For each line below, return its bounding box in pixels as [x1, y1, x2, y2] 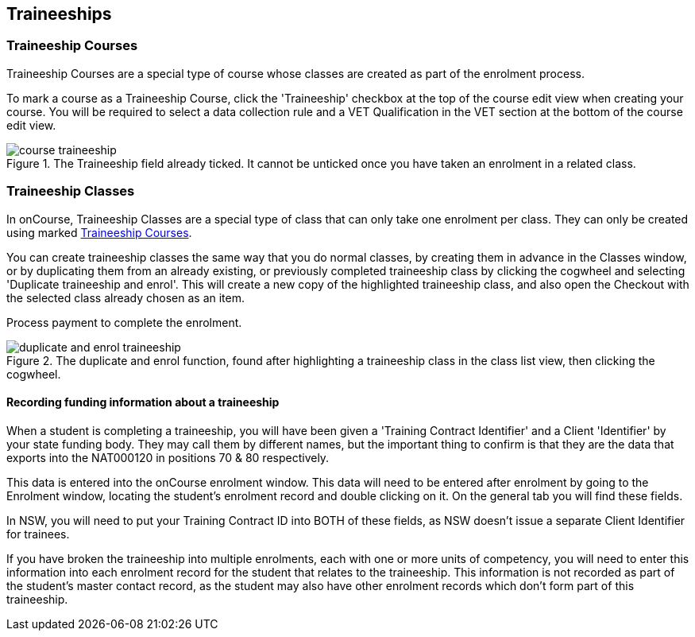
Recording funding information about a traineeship [6, 395, 280, 410]
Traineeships [6, 4, 112, 24]
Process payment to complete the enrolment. [6, 315, 242, 329]
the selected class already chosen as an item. [6, 290, 245, 305]
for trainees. [6, 526, 70, 541]
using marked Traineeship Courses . [6, 225, 192, 239]
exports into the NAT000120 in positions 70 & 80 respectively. [6, 450, 330, 464]
